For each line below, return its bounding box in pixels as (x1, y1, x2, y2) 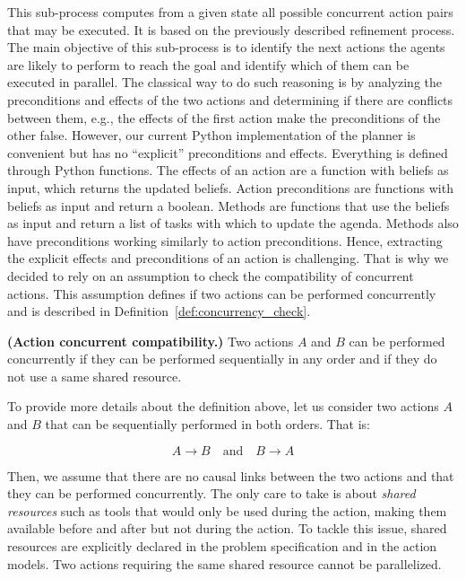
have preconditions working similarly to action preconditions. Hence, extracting (7, 231, 443, 250)
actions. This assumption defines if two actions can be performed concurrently (7, 284, 436, 303)
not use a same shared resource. (7, 366, 182, 385)
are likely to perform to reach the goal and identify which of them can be (7, 55, 410, 74)
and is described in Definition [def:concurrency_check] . (7, 302, 311, 320)
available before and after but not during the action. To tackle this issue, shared (7, 519, 447, 538)
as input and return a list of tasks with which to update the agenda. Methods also (7, 214, 459, 232)
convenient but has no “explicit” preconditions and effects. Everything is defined (7, 143, 448, 162)
